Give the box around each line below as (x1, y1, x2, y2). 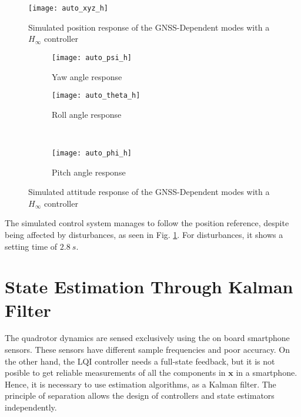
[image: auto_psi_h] (52, 53, 132, 62)
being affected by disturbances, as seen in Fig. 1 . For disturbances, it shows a (5, 228, 283, 240)
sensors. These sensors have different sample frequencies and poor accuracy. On (5, 343, 290, 356)
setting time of (5, 240, 58, 252)
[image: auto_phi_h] (52, 148, 132, 157)
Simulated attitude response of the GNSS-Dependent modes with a (28, 186, 270, 198)
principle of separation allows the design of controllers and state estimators (5, 389, 275, 402)
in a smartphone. (236, 366, 297, 379)
